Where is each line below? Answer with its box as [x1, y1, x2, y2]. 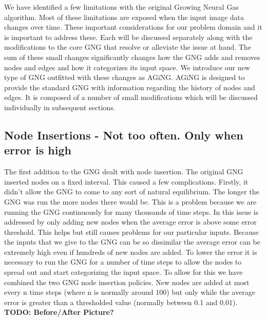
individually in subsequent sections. [4, 102, 116, 112]
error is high [4, 142, 71, 158]
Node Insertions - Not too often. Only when [4, 127, 243, 143]
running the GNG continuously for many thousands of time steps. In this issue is [4, 206, 259, 217]
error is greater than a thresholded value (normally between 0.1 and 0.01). [4, 296, 238, 307]
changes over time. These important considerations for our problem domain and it [4, 22, 262, 32]
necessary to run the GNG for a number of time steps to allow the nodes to [4, 256, 242, 267]
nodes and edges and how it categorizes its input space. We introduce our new [4, 62, 250, 72]
